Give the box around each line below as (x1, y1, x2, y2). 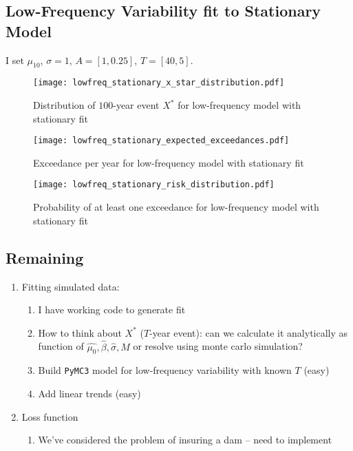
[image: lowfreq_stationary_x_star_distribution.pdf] (33, 78, 285, 88)
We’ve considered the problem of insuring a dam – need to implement (38, 432, 332, 447)
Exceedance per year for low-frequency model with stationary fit (33, 155, 304, 169)
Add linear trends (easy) (38, 386, 141, 400)
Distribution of (33, 98, 96, 112)
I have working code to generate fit (38, 302, 186, 317)
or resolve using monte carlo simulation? (133, 339, 303, 353)
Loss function (21, 409, 78, 423)
